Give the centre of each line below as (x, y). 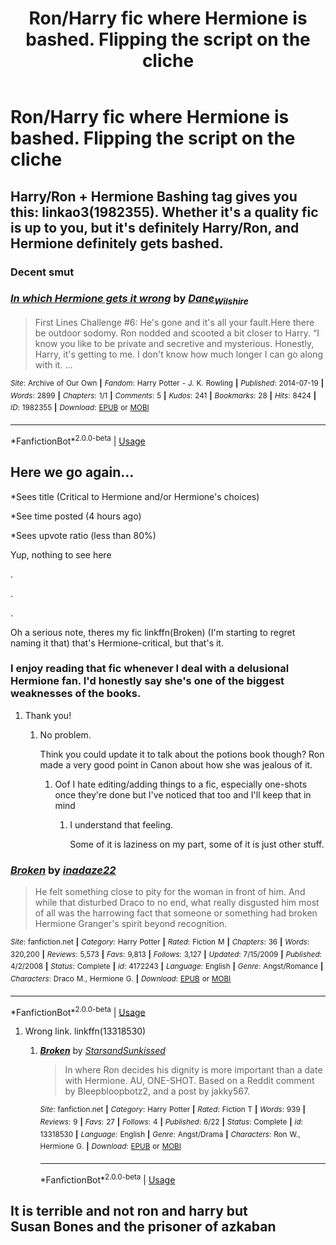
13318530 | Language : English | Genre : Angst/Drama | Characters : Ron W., (170, 1134)
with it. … (53, 365)
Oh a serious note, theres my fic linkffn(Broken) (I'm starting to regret (153, 632)
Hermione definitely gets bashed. (117, 243)
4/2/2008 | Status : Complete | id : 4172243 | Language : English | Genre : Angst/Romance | (167, 967)
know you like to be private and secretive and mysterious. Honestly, (174, 344)
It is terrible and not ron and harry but (129, 1211)
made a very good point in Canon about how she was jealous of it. (176, 764)
